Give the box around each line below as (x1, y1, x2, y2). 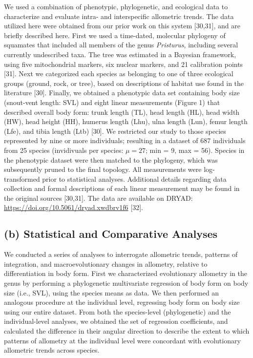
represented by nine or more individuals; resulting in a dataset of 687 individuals (4, 135, 246, 146)
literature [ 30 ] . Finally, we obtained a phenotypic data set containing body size (4, 87, 240, 98)
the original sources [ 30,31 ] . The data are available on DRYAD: (4, 192, 193, 203)
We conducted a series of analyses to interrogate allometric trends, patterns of (4, 249, 238, 259)
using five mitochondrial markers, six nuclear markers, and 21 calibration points (4, 59, 243, 69)
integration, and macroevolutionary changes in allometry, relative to (4, 258, 208, 269)
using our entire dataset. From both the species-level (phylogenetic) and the (4, 306, 231, 316)
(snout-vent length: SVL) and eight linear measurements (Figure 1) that (4, 97, 220, 107)
